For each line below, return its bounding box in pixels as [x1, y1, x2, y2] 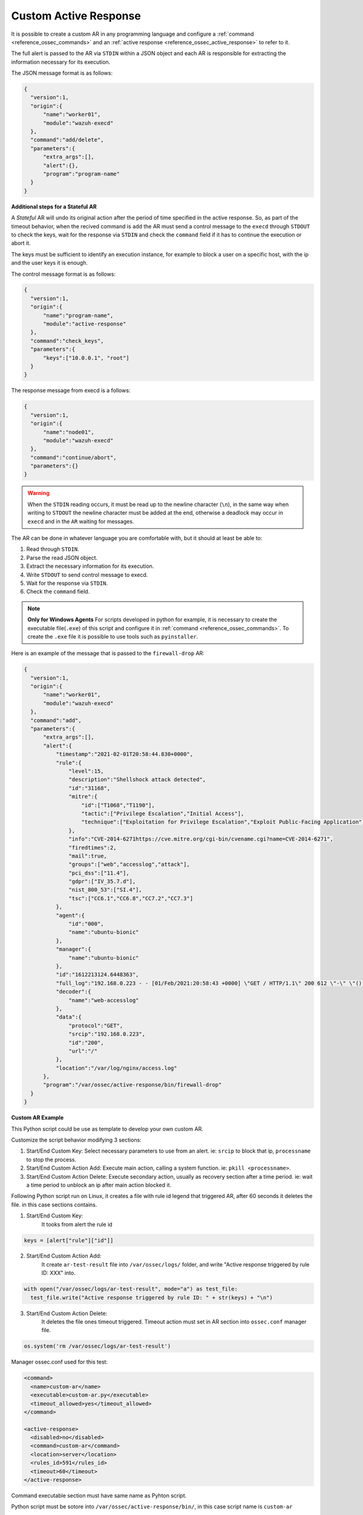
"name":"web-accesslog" [68, 997, 139, 1004]
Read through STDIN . [26, 545, 80, 553]
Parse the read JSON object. [26, 554, 98, 561]
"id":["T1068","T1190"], [81, 802, 155, 808]
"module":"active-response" [43, 321, 126, 327]
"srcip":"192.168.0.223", [68, 1031, 145, 1037]
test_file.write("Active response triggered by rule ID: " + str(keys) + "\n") [30, 1294, 273, 1301]
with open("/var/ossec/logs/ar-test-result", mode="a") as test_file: [24, 1285, 238, 1293]
